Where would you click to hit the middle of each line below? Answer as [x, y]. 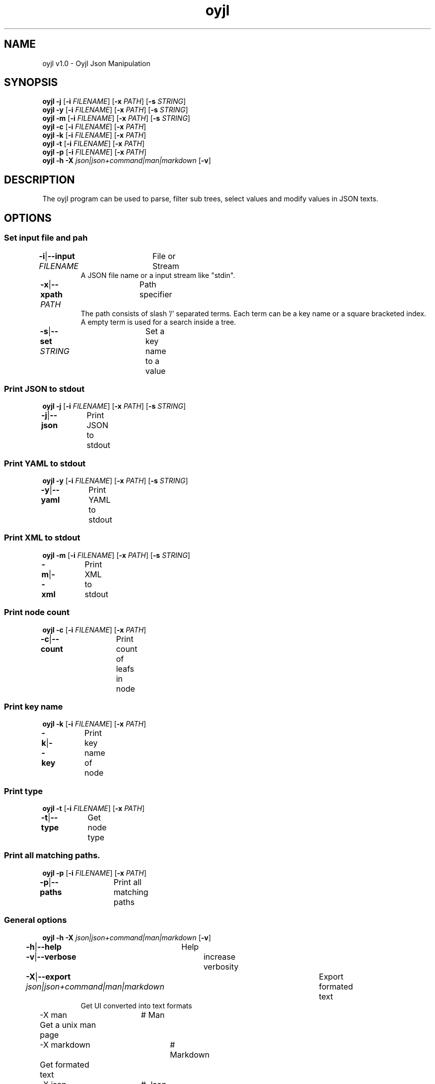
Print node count [37, 612]
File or [164, 256]
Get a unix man [68, 1025]
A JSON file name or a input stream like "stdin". [158, 275]
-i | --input [57, 256]
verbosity [221, 966]
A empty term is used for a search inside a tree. [158, 322]
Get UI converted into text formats [136, 1005]
